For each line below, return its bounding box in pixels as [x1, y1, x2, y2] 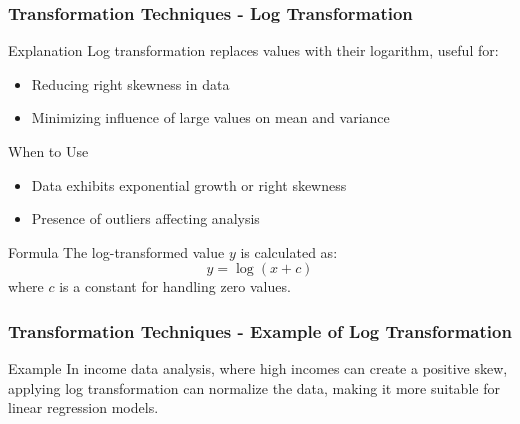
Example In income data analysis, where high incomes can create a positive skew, [8, 358, 508, 379]
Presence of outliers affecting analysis [31, 208, 260, 229]
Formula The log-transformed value [8, 241, 225, 262]
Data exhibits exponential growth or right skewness [31, 174, 347, 195]
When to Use [8, 141, 89, 161]
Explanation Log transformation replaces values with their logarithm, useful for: [8, 40, 499, 61]
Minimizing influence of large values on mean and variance [31, 107, 390, 128]
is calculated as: [240, 241, 338, 262]
